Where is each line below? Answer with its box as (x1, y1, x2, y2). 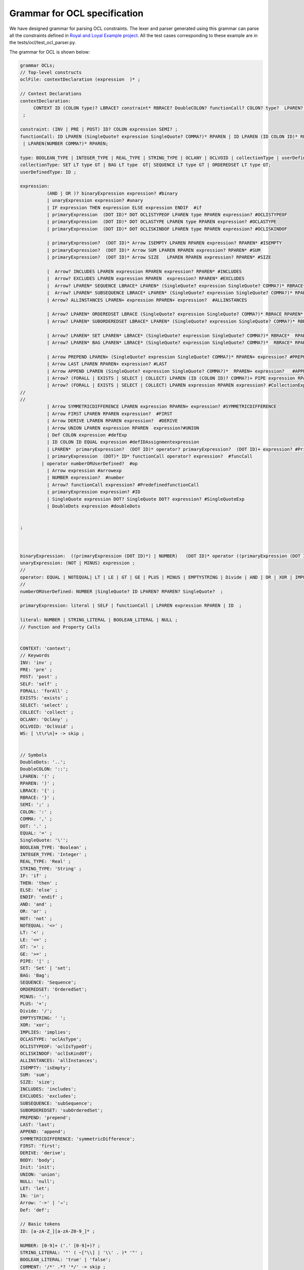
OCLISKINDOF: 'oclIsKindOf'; (20, 1051, 93, 1056)
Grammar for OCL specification (9, 8, 144, 19)
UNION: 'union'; (20, 1171, 61, 1177)
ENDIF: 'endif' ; (20, 894, 63, 900)
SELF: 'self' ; (20, 681, 58, 687)
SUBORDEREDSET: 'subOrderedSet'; (20, 1107, 103, 1114)
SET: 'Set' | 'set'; (20, 965, 71, 971)
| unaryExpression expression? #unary (46, 198, 143, 203)
